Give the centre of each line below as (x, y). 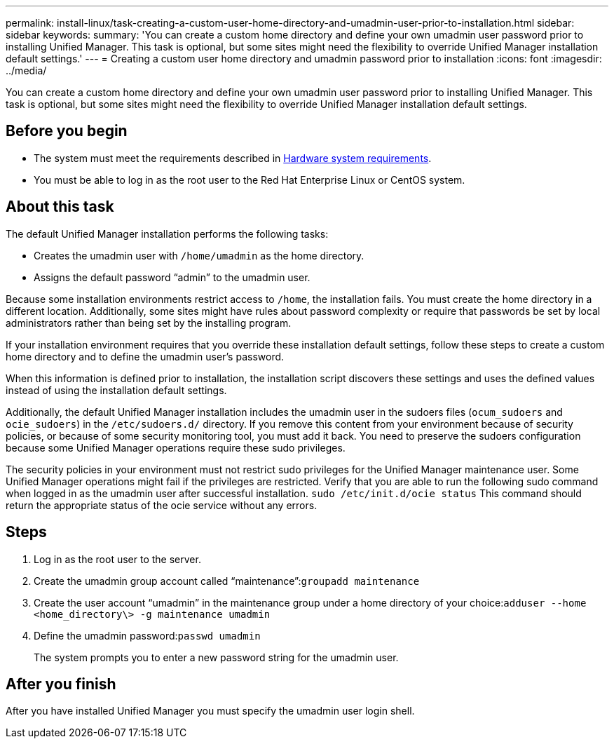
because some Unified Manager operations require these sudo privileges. (176, 447)
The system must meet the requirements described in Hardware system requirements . (233, 158)
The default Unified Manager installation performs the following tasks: (167, 234)
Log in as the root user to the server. (117, 559)
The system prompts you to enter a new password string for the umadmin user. (216, 657)
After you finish (61, 684)
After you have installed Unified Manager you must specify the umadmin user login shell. (210, 711)
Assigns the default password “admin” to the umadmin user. (172, 277)
